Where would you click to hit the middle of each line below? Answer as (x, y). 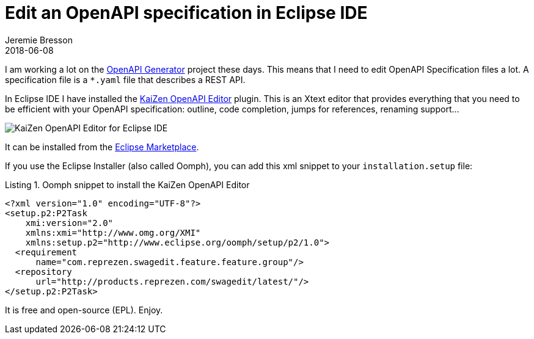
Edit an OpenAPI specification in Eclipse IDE (186, 13)
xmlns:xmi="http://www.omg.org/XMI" (113, 232)
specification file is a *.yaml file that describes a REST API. (125, 79)
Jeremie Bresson (39, 40)
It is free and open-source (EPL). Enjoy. (84, 310)
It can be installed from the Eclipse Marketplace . (102, 147)
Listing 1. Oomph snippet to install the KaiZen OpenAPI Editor (127, 184)
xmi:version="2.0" (69, 223)
